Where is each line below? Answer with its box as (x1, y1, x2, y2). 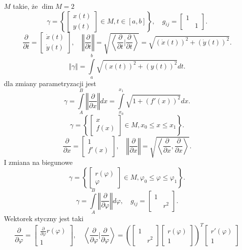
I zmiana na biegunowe (4, 157, 73, 167)
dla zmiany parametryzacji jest (4, 78, 96, 89)
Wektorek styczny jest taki (4, 213, 84, 223)
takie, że (13, 1, 38, 11)
